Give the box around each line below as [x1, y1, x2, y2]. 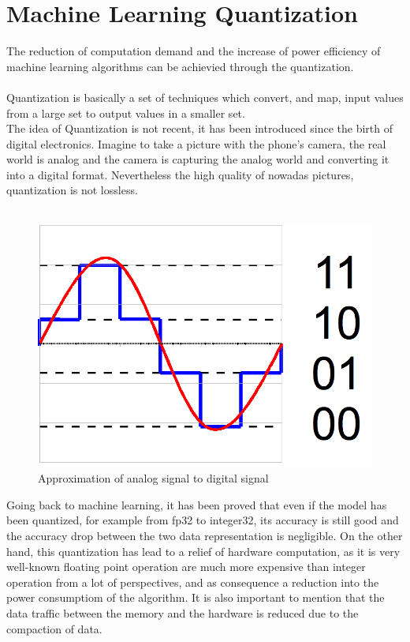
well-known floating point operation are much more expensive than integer [6, 558, 366, 575]
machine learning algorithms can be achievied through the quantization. [6, 58, 354, 74]
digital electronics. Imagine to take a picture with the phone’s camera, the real [6, 135, 386, 152]
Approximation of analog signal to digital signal [38, 470, 269, 486]
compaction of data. [6, 620, 102, 636]
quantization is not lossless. [6, 182, 138, 198]
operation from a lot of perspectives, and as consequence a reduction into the [6, 573, 379, 590]
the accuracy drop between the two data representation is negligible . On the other [6, 527, 403, 543]
